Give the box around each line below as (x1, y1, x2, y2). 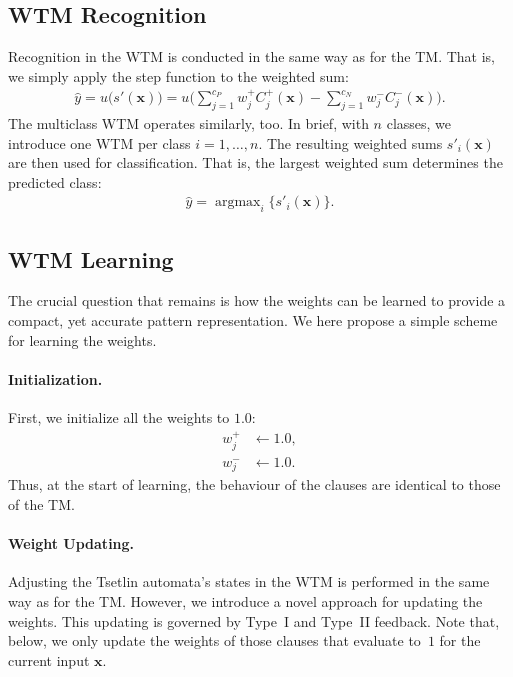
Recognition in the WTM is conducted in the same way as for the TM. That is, (8, 46, 496, 67)
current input (8, 649, 90, 670)
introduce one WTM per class (8, 132, 191, 153)
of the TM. (8, 493, 75, 514)
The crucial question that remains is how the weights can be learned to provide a (8, 290, 506, 311)
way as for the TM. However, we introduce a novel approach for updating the (8, 590, 483, 611)
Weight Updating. (8, 533, 135, 554)
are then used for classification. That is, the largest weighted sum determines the (8, 152, 503, 173)
